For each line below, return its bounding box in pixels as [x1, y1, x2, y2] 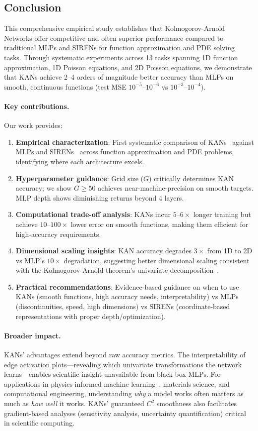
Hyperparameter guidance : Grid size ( [15, 173, 144, 183]
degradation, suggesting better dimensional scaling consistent [64, 255, 250, 265]
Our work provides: [4, 120, 63, 130]
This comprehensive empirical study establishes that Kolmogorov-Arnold [4, 23, 225, 33]
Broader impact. [4, 330, 61, 340]
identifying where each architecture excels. [15, 156, 144, 166]
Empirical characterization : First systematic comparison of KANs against [15, 136, 254, 147]
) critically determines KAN [149, 173, 234, 183]
